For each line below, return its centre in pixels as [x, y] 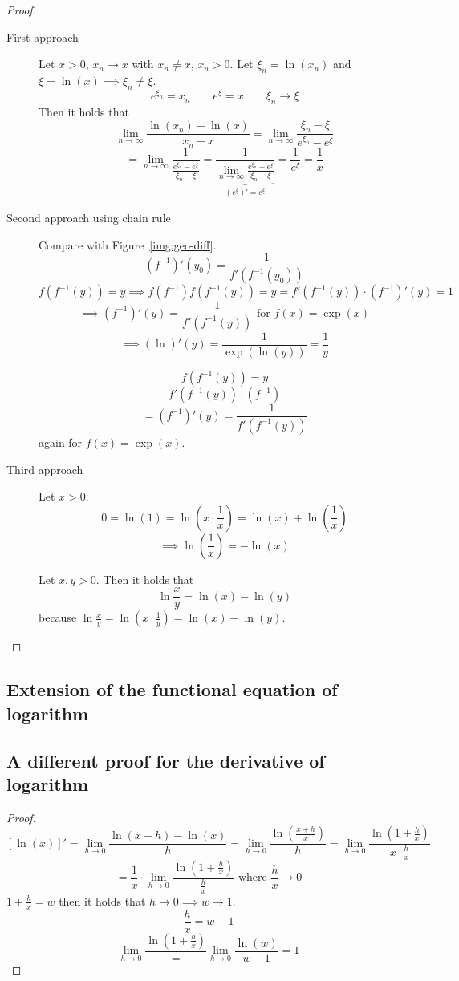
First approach [43, 36]
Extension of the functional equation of [172, 689]
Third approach [45, 469]
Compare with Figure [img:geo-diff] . [128, 244]
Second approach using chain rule [89, 217]
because [58, 617]
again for [61, 442]
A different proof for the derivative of [166, 760]
